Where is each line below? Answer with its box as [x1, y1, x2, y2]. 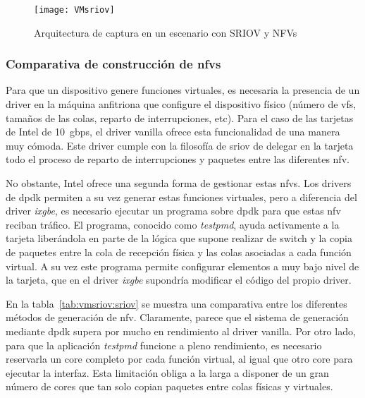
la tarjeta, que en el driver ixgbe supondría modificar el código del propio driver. [6, 272, 352, 287]
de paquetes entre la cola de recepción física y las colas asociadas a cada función [6, 245, 352, 259]
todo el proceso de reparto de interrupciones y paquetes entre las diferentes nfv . [6, 152, 349, 167]
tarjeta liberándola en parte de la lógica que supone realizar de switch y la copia [6, 231, 352, 246]
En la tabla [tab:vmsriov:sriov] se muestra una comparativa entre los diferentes [6, 296, 347, 310]
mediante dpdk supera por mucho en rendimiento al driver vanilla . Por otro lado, [6, 323, 356, 338]
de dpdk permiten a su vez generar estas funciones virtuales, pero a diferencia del [6, 189, 357, 204]
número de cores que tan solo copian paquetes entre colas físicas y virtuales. [6, 379, 333, 394]
